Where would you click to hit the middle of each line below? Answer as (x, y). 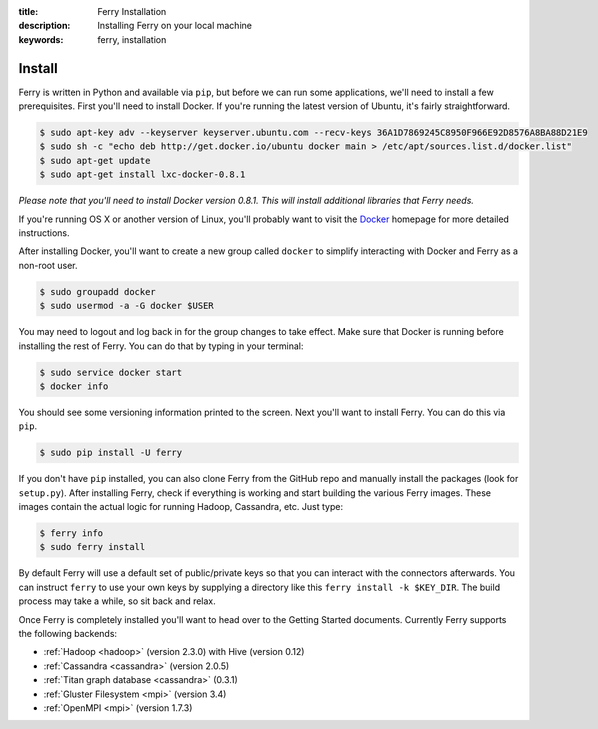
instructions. (44, 233)
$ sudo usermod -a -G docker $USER (126, 306)
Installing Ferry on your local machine (174, 26)
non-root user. (48, 265)
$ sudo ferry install (92, 547)
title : (28, 11)
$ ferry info (71, 533)
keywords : (41, 39)
